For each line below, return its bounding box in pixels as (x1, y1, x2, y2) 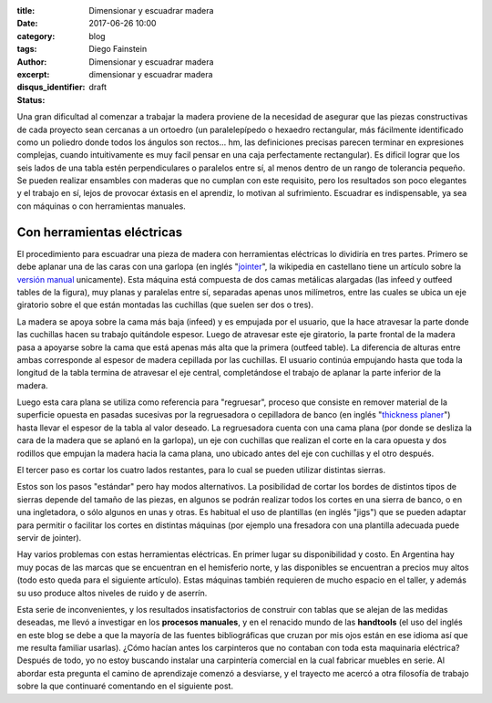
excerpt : (16, 68, 50, 79)
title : (16, 5, 36, 16)
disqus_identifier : (16, 82, 86, 93)
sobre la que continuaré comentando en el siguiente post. (16, 680, 234, 692)
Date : (16, 18, 38, 29)
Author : (16, 56, 47, 67)
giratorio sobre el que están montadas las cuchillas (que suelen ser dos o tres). (16, 299, 314, 310)
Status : (16, 94, 46, 105)
